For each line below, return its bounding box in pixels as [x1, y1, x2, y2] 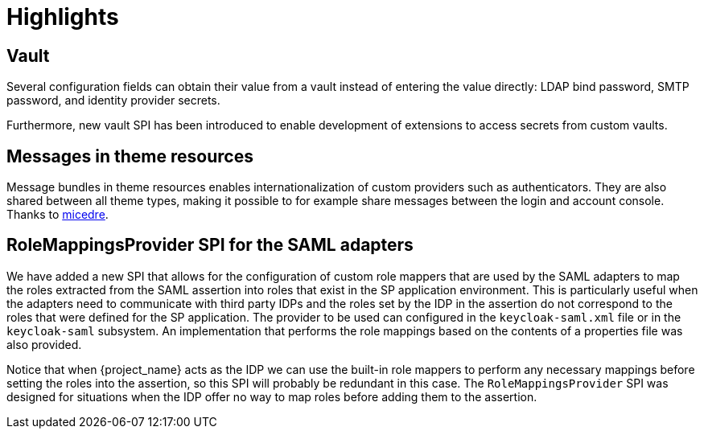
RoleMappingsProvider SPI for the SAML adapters [6, 235, 414, 256]
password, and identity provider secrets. [6, 93, 220, 108]
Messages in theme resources [6, 146, 253, 166]
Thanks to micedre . [6, 207, 109, 222]
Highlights [6, 3, 119, 31]
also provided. [6, 337, 82, 351]
